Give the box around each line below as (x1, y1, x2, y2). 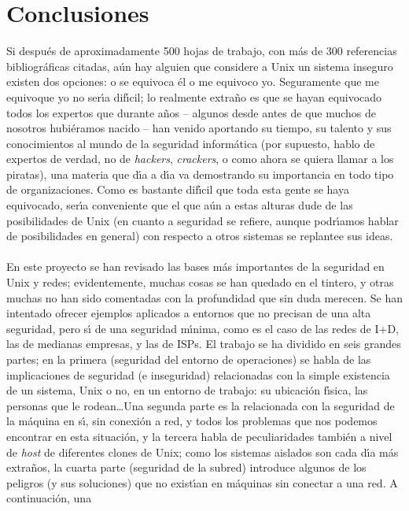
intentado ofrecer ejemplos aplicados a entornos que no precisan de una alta (6, 305, 371, 321)
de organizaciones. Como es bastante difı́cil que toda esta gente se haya (6, 181, 349, 198)
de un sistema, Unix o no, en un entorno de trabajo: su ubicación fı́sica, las (6, 382, 368, 398)
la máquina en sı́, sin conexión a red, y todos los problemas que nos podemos (6, 413, 378, 429)
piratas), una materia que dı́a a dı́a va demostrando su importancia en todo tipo (6, 165, 394, 182)
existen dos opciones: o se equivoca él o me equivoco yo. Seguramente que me (6, 73, 379, 90)
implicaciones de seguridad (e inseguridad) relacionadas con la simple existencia (6, 366, 390, 383)
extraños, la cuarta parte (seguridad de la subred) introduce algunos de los (6, 459, 367, 476)
